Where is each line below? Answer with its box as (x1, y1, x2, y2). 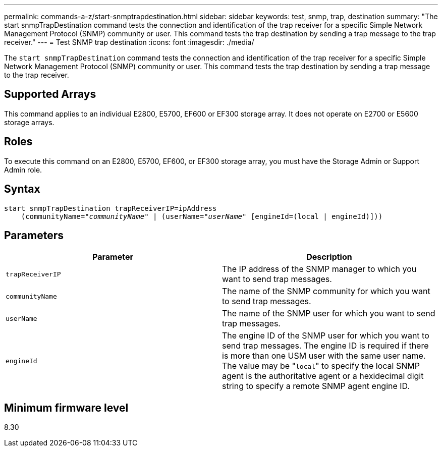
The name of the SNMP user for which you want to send (222, 308, 435, 319)
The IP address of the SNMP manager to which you (222, 264, 417, 274)
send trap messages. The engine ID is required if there (222, 341, 429, 351)
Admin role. (4, 165, 42, 174)
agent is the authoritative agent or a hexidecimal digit (222, 371, 424, 381)
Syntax (4, 183, 40, 196)
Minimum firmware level (4, 401, 129, 414)
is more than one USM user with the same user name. (222, 351, 426, 361)
